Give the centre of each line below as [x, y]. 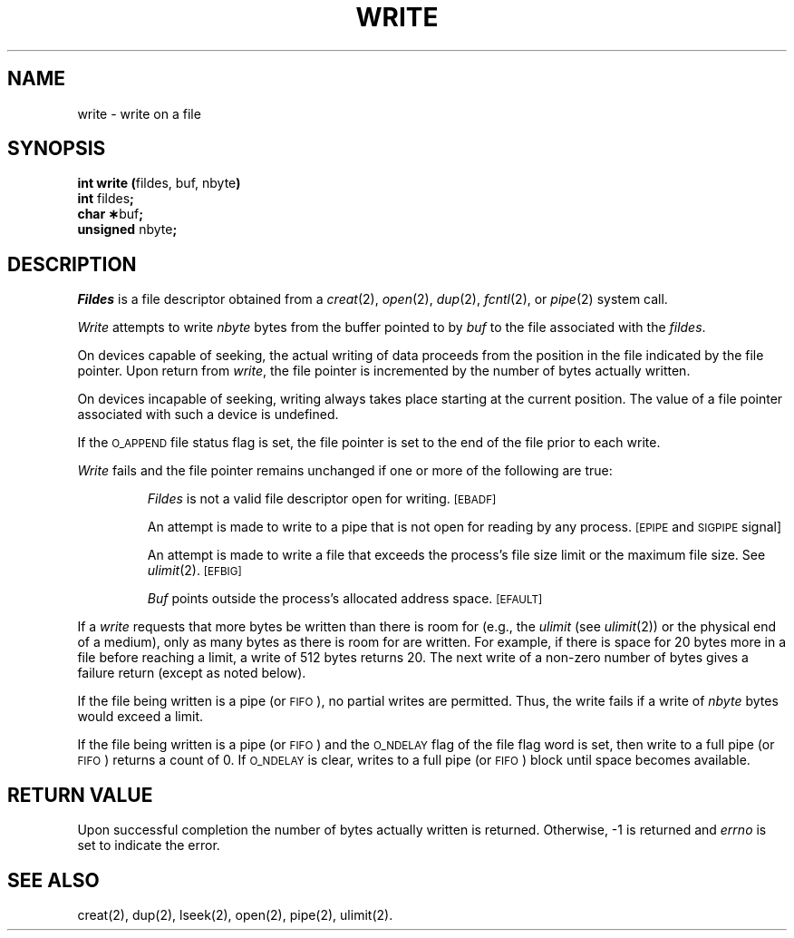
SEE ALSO [53, 880]
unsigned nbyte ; [127, 230]
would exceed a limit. [140, 717]
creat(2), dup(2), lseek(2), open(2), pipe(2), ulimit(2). [235, 914]
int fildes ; [106, 199]
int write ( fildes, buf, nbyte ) [159, 183]
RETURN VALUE [80, 795]
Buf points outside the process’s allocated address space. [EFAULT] [345, 599]
